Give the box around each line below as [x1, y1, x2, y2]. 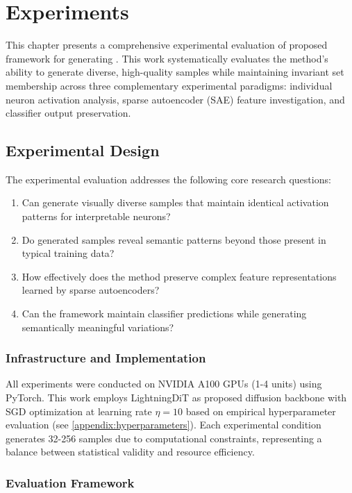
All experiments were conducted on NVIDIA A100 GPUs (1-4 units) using [6, 376, 322, 391]
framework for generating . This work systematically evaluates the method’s [6, 51, 328, 65]
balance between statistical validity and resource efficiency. [6, 444, 255, 459]
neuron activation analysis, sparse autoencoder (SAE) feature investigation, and [6, 92, 345, 106]
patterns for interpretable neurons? [22, 209, 171, 224]
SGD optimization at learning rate [6, 403, 152, 418]
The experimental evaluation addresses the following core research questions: [6, 172, 331, 186]
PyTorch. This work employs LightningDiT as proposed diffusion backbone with [6, 390, 347, 405]
